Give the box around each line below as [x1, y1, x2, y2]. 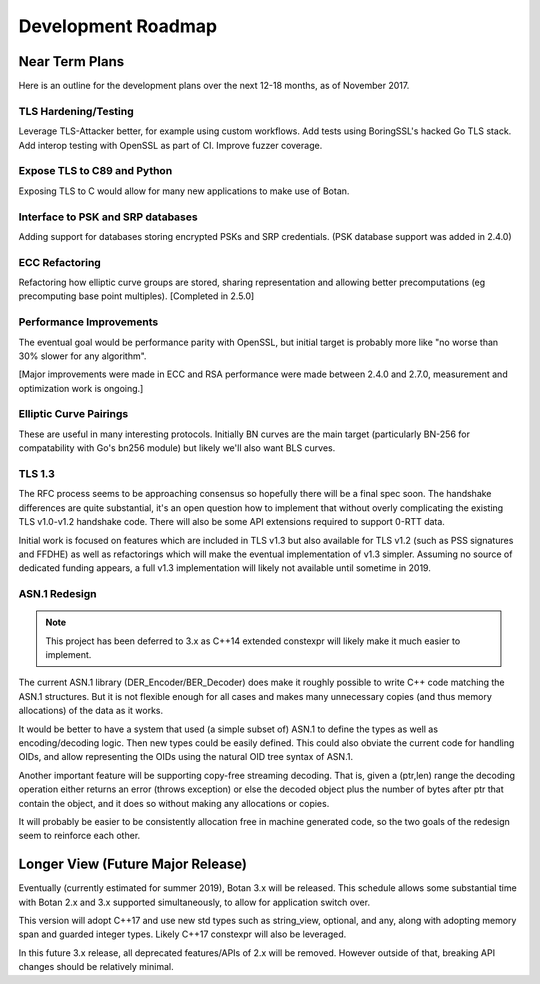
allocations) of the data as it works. [18, 705, 164, 717]
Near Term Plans [18, 53, 125, 70]
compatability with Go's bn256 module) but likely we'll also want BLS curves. [18, 442, 336, 454]
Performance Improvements [18, 315, 159, 329]
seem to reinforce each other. [18, 830, 141, 842]
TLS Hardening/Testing [18, 104, 134, 118]
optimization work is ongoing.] [18, 382, 144, 394]
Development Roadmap [18, 15, 218, 37]
